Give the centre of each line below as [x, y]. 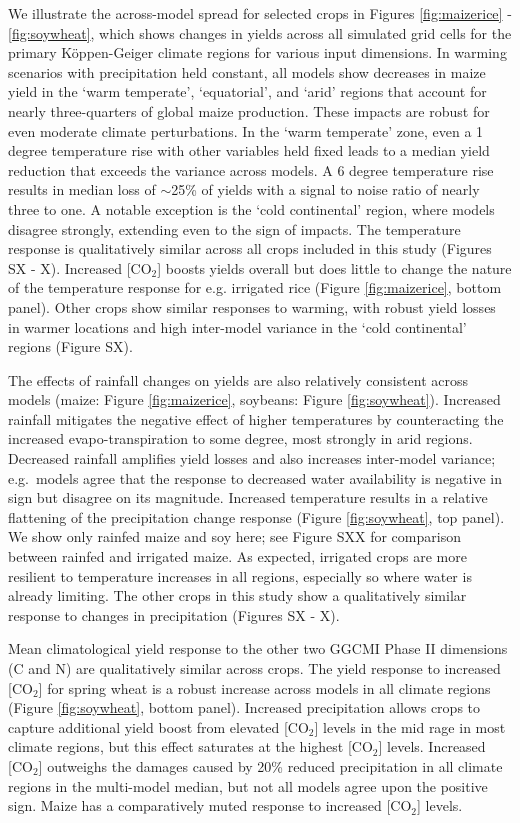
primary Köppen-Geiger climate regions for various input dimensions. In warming [257, 52]
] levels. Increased [432, 746]
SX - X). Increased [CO [80, 267]
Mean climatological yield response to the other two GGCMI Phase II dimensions [258, 648]
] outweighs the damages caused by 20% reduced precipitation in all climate [270, 765]
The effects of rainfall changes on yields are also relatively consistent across [238, 379]
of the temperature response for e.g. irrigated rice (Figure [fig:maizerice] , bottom [255, 287]
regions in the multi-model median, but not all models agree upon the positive [248, 785]
